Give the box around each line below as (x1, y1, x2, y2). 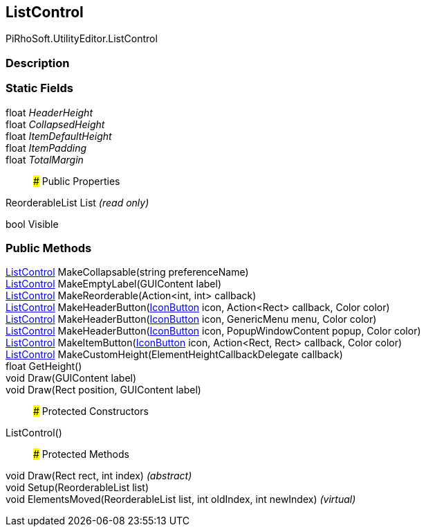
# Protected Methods (33, 448, 129, 461)
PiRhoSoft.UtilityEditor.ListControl (6, 33, 158, 45)
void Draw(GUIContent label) (6, 372, 137, 384)
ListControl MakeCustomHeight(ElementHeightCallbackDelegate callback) (6, 348, 343, 361)
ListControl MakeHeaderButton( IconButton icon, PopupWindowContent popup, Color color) (6, 325, 421, 337)
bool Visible (6, 218, 59, 230)
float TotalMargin (6, 153, 84, 166)
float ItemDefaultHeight (6, 130, 112, 142)
